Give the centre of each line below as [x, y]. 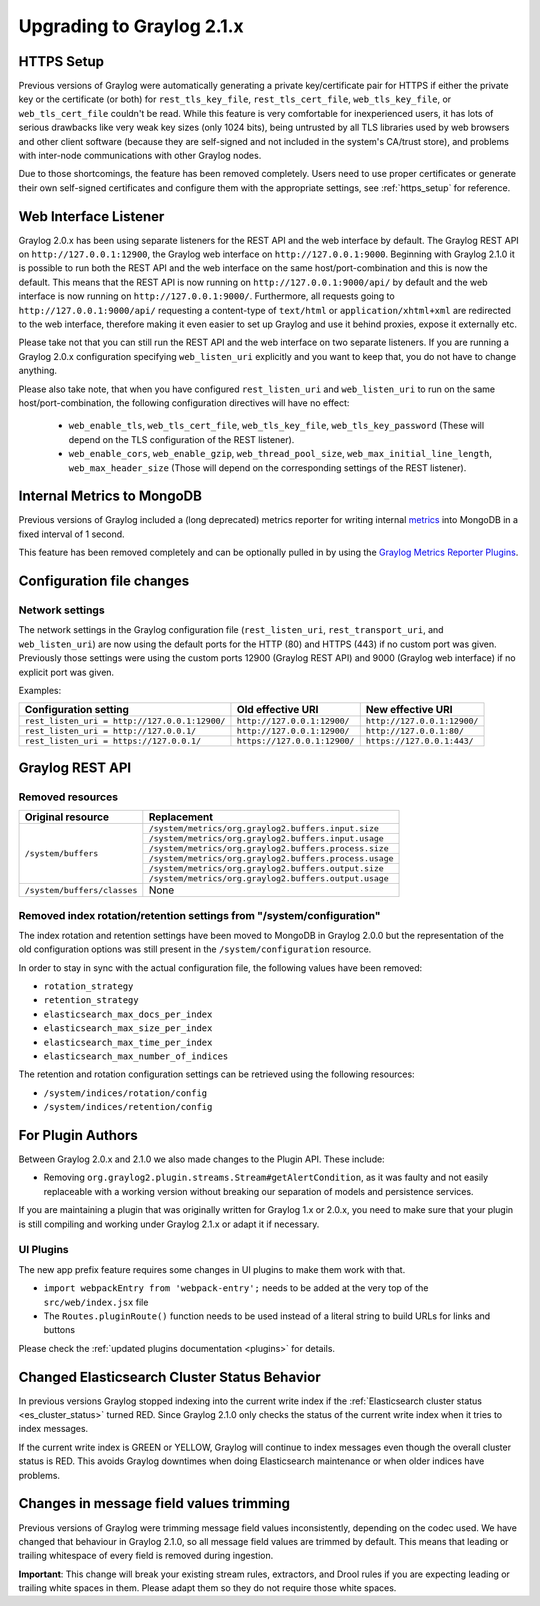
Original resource [67, 817]
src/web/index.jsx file [96, 1302]
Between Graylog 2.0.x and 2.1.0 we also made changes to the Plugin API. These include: [201, 1159]
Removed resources [68, 797]
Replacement [181, 817]
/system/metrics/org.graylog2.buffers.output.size [266, 868]
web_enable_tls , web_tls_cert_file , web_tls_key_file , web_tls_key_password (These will [276, 426]
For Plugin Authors [78, 1135]
